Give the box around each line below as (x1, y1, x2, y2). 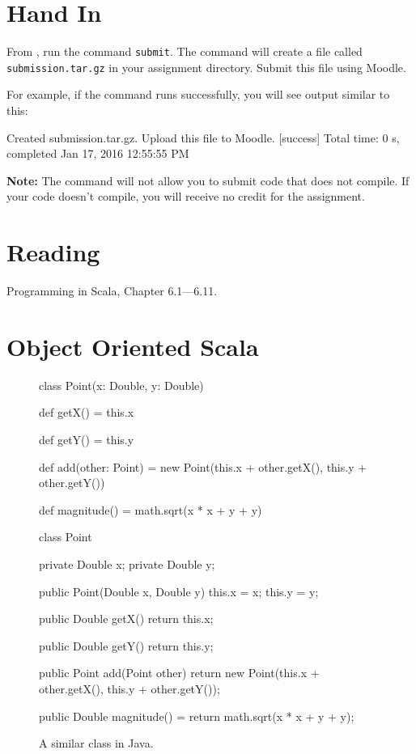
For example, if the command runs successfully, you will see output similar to (6, 86, 390, 103)
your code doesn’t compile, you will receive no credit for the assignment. (6, 188, 365, 205)
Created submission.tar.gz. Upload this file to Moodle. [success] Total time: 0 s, (6, 129, 400, 146)
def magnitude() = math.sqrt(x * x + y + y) (39, 501, 262, 518)
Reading (6, 235, 100, 269)
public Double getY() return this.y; (39, 637, 214, 654)
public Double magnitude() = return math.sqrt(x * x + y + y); (39, 707, 354, 724)
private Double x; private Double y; (39, 556, 215, 572)
